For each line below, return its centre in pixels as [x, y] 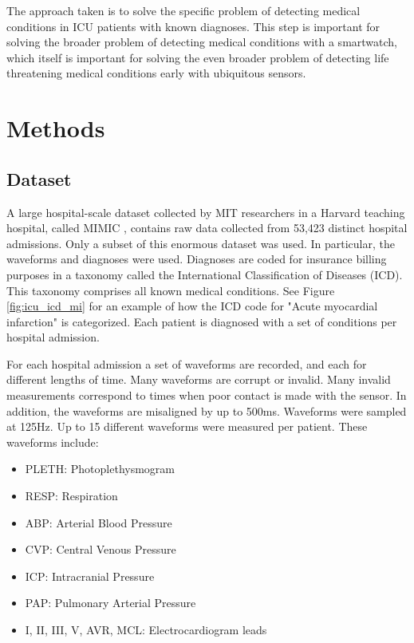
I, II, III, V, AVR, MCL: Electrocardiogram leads [146, 630]
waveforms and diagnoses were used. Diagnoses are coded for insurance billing [197, 259]
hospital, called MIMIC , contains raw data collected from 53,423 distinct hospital [207, 228]
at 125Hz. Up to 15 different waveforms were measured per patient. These [187, 426]
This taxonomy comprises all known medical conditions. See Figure [171, 290]
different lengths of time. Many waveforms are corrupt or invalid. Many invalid [199, 379]
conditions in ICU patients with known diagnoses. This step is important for [193, 26]
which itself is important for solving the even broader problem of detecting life [198, 57]
